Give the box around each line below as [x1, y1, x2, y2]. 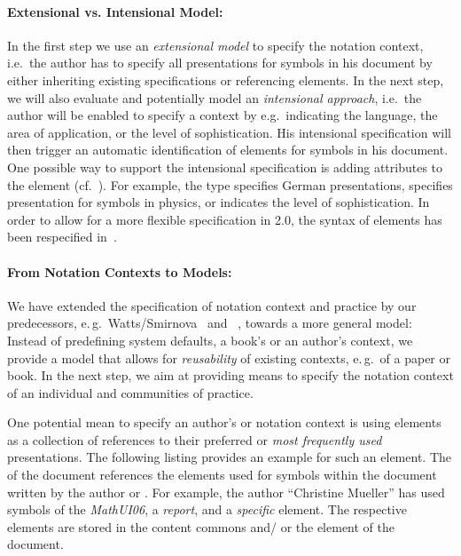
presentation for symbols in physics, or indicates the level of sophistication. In [7, 193, 430, 211]
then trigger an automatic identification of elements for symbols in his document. [7, 140, 449, 159]
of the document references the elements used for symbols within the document [7, 465, 437, 484]
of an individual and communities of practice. [7, 383, 254, 401]
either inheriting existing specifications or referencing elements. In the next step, [7, 70, 444, 89]
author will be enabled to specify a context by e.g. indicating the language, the [7, 106, 438, 124]
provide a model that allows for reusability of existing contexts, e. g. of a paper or [7, 348, 450, 367]
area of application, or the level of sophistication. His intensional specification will [7, 123, 451, 141]
